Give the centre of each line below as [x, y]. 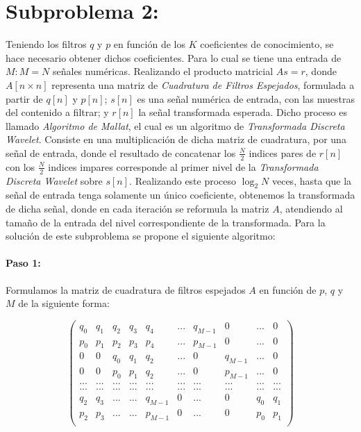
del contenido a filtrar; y [57, 112]
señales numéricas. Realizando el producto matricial [163, 71]
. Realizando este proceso [183, 180]
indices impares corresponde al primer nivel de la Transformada [183, 166]
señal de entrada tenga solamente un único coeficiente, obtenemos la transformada [180, 195]
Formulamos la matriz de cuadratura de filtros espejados [126, 289]
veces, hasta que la [312, 180]
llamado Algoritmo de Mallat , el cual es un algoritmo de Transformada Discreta [175, 125]
